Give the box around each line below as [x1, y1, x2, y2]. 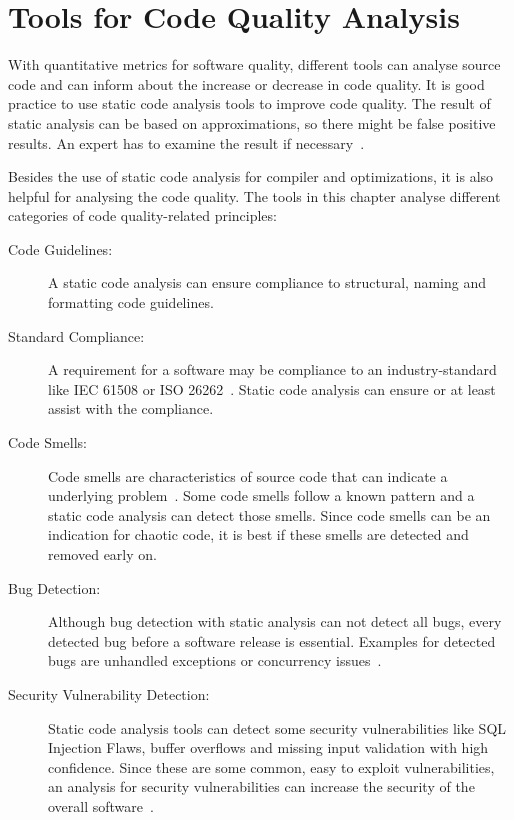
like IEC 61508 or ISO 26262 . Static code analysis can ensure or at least [48, 378, 496, 399]
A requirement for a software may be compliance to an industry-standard [48, 359, 497, 380]
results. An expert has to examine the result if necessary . [8, 132, 365, 153]
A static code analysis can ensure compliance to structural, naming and [48, 272, 486, 293]
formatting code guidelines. [48, 292, 214, 313]
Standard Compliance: [8, 325, 145, 346]
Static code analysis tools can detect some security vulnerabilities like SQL [48, 717, 507, 738]
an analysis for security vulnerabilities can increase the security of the [48, 776, 475, 797]
